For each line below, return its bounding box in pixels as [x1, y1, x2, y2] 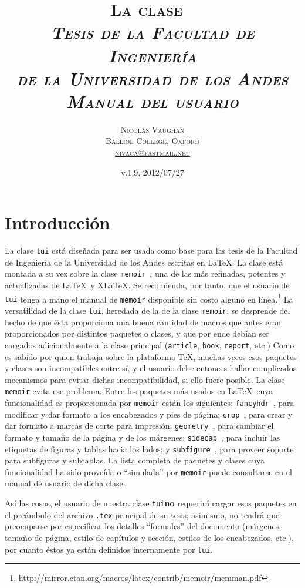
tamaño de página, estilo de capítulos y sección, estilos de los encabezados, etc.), [5, 531, 294, 543]
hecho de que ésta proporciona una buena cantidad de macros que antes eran [5, 315, 281, 328]
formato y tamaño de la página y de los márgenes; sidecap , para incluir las [5, 431, 280, 443]
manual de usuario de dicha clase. [5, 477, 126, 489]
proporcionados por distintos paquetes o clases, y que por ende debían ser [5, 327, 269, 340]
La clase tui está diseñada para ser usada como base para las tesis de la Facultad [5, 244, 298, 257]
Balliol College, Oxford [105, 135, 200, 147]
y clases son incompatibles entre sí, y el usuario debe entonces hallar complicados [5, 362, 297, 374]
